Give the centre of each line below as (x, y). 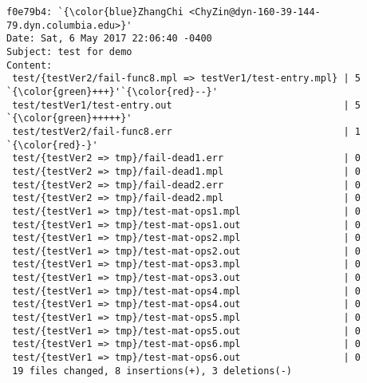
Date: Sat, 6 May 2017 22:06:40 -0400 (109, 39)
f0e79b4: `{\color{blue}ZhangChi (95, 12)
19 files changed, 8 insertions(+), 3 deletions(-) (152, 371)
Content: (30, 65)
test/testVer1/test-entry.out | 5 (186, 105)
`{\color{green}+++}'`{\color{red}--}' (112, 91)
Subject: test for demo (69, 51)
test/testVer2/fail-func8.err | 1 (186, 131)
